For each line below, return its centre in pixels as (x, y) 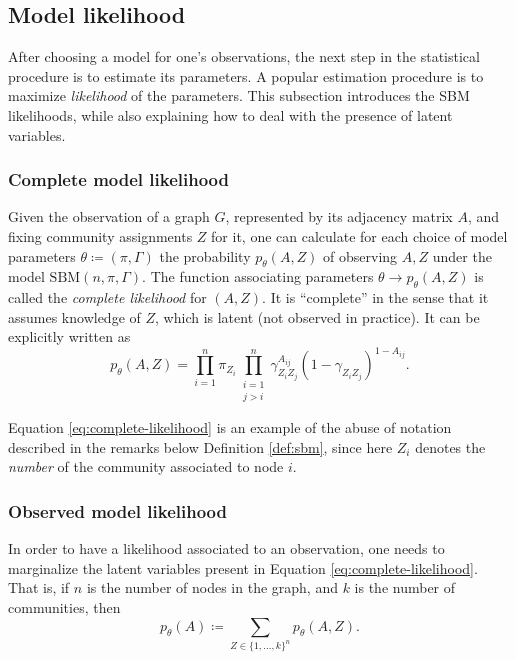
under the (462, 255)
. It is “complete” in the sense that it (375, 297)
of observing (360, 255)
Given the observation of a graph (109, 216)
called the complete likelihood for (107, 297)
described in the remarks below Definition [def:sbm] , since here (200, 446)
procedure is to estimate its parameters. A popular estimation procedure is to (246, 75)
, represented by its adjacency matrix (339, 216)
